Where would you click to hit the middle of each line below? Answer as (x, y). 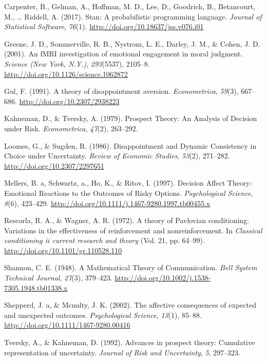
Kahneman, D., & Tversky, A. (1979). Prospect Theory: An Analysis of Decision (131, 118)
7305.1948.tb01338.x (36, 287)
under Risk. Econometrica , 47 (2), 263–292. (71, 128)
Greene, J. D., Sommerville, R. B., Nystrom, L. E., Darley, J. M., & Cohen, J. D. (132, 43)
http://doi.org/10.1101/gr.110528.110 (63, 250)
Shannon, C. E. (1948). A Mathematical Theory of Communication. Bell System (131, 267)
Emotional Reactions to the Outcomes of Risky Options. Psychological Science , (129, 193)
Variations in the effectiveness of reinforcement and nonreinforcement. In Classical (133, 230)
